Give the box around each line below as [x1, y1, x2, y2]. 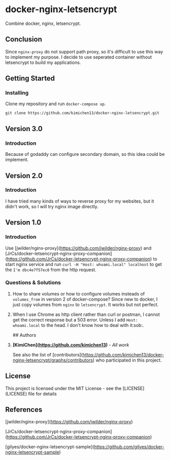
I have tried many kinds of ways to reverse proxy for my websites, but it [5, 198, 154, 204]
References [5, 405, 42, 414]
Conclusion [5, 35, 42, 44]
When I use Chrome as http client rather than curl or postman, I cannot [12, 311, 160, 317]
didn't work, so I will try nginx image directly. [5, 203, 99, 209]
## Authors [12, 332, 36, 338]
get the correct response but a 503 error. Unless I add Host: [12, 316, 138, 323]
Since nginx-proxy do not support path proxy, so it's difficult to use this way [5, 48, 163, 54]
